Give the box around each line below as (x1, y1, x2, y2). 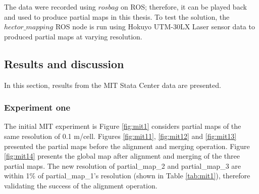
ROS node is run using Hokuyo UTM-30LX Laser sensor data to (55, 21, 255, 32)
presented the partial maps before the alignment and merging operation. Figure (4, 140, 250, 151)
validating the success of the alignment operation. (4, 180, 158, 190)
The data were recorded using (4, 2, 96, 12)
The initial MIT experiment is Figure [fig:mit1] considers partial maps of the (4, 121, 241, 131)
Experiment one (4, 101, 71, 114)
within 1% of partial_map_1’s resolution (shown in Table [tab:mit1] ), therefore (4, 170, 250, 181)
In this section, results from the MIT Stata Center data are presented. (4, 79, 221, 90)
